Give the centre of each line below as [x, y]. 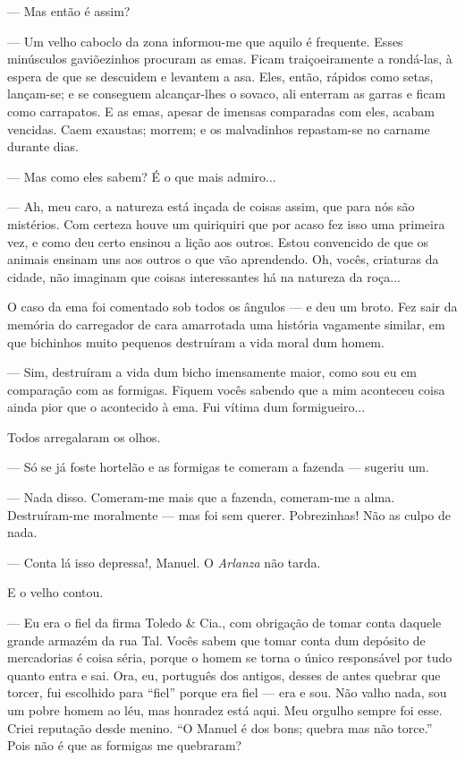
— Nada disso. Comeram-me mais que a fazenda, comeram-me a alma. [201, 497]
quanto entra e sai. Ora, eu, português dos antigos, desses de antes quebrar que [224, 675]
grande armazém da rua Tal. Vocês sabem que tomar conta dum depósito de [216, 640]
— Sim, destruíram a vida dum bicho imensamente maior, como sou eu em [212, 372]
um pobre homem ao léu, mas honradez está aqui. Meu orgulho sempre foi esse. [225, 710]
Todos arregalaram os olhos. [84, 436]
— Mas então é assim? [69, 11]
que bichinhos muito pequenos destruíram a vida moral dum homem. [196, 342]
